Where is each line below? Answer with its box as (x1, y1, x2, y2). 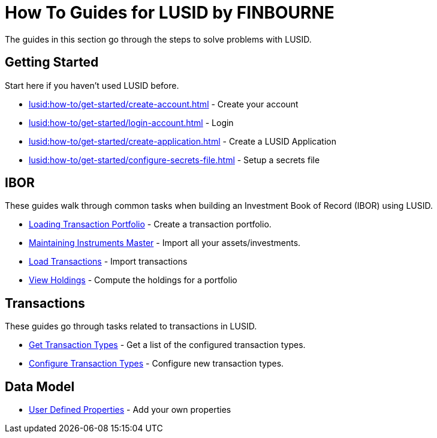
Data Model (5, 379, 75, 394)
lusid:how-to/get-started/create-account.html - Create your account (29, 98, 299, 109)
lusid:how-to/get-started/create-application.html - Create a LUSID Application (29, 136, 336, 146)
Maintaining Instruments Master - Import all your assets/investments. (29, 238, 301, 248)
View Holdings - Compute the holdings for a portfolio (29, 275, 237, 286)
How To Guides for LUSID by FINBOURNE (5, 2, 334, 23)
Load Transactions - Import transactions (29, 256, 188, 267)
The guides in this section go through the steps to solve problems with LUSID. (5, 34, 312, 44)
